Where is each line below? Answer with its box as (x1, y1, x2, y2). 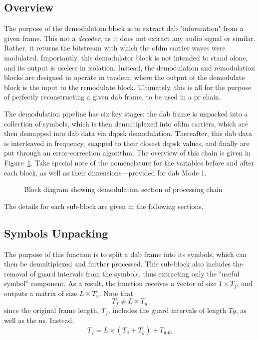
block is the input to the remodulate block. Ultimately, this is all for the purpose (4, 81, 252, 92)
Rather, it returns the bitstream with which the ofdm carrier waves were (4, 42, 226, 53)
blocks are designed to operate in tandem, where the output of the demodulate (4, 72, 245, 82)
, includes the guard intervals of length (108, 305, 227, 315)
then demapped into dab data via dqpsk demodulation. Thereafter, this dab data (4, 128, 252, 138)
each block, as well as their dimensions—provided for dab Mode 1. (4, 167, 207, 177)
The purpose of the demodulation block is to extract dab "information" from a (4, 23, 244, 33)
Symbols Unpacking (4, 225, 108, 240)
